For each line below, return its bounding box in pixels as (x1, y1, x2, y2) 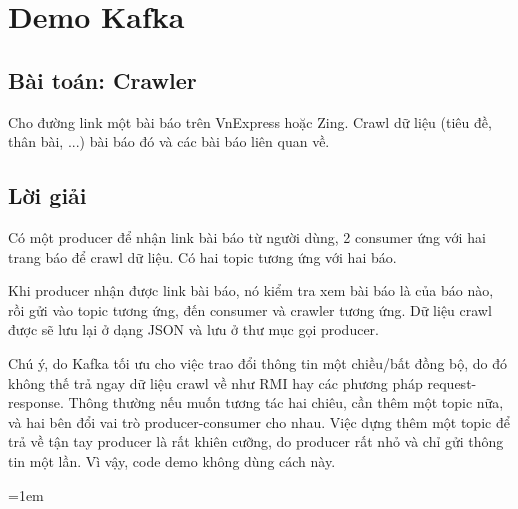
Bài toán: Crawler (8, 64, 197, 95)
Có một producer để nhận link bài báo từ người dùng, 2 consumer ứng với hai (8, 226, 486, 247)
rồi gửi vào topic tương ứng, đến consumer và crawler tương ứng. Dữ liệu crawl (8, 299, 492, 320)
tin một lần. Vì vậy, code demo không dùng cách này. (8, 450, 336, 471)
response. (8, 392, 64, 413)
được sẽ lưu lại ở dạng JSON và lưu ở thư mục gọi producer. (8, 319, 379, 340)
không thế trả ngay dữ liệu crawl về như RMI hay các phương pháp (8, 372, 423, 393)
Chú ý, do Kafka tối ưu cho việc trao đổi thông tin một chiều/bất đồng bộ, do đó (8, 352, 508, 373)
